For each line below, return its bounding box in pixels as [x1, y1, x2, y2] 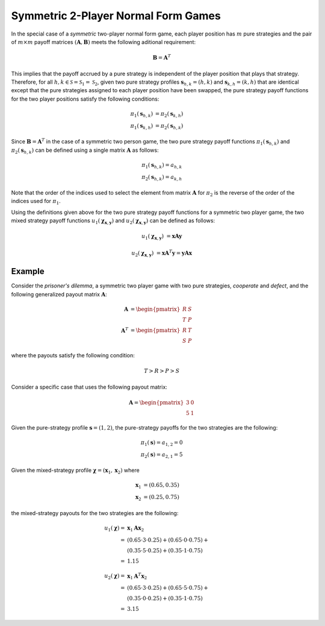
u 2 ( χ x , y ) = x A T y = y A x [131, 249, 193, 258]
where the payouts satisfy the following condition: [11, 352, 135, 359]
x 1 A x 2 [126, 524, 144, 533]
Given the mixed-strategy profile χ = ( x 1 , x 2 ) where [11, 467, 140, 475]
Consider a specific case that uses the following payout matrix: [11, 383, 168, 390]
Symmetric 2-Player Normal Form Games [11, 9, 221, 22]
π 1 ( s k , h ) [130, 122, 153, 131]
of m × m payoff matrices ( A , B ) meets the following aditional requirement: [11, 38, 196, 45]
